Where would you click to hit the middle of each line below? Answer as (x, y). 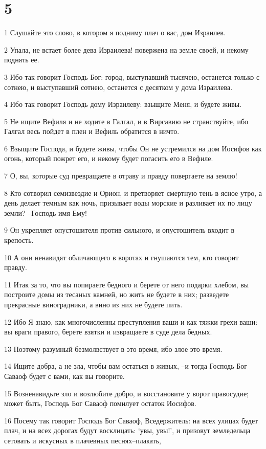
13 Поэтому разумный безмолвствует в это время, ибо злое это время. (113, 349)
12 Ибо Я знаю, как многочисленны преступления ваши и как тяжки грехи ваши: (131, 321)
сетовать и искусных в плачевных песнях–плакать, (83, 440)
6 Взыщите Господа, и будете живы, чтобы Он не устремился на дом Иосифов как (133, 148)
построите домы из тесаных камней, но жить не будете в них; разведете (117, 294)
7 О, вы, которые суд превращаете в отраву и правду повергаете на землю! (121, 176)
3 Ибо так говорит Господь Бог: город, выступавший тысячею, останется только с (132, 76)
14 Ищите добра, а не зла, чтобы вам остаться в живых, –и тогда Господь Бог (126, 366)
